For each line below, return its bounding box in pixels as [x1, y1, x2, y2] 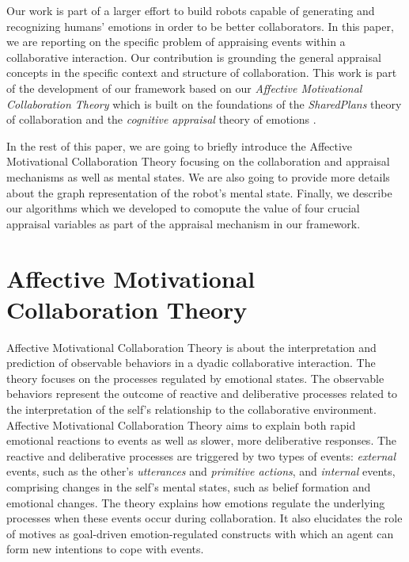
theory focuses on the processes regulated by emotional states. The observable [6, 369, 384, 386]
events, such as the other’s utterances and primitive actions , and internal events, [6, 463, 396, 480]
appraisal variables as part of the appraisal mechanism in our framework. [6, 215, 361, 231]
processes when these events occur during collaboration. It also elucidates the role [6, 510, 403, 526]
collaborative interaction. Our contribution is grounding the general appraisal [6, 48, 381, 65]
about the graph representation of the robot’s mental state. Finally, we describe [6, 184, 392, 201]
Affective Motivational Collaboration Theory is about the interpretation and [6, 338, 377, 355]
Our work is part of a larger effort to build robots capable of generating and [6, 2, 375, 18]
